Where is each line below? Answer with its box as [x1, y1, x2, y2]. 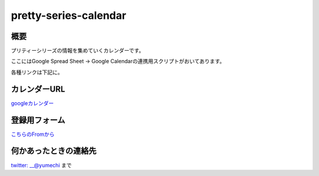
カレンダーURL [11, 84, 66, 94]
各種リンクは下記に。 [11, 69, 63, 76]
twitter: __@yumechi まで [11, 161, 72, 168]
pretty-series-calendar [11, 9, 126, 22]
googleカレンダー [11, 99, 54, 106]
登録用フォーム [11, 115, 66, 125]
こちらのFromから [11, 131, 55, 138]
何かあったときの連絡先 [11, 146, 97, 156]
